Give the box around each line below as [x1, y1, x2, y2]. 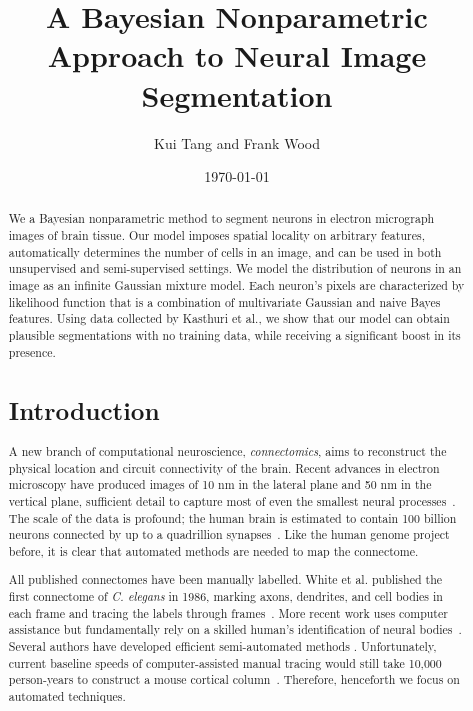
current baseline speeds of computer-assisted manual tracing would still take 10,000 [8, 654, 442, 671]
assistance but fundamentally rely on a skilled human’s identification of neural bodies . [8, 621, 462, 638]
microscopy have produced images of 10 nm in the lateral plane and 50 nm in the [8, 476, 432, 493]
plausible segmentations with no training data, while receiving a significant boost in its [8, 327, 461, 344]
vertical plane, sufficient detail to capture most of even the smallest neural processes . [8, 492, 456, 509]
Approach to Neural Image [47, 35, 427, 76]
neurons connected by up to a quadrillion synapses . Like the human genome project [8, 526, 450, 543]
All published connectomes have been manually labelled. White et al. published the [8, 571, 443, 588]
